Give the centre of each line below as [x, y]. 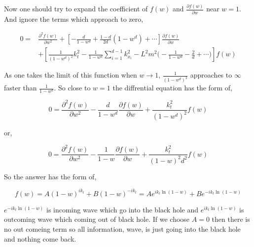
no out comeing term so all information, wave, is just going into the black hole [122, 228]
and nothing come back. [40, 238]
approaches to [211, 75]
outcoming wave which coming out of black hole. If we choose [97, 219]
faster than [20, 88]
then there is [231, 219]
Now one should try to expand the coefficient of [76, 9]
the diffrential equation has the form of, [172, 88]
